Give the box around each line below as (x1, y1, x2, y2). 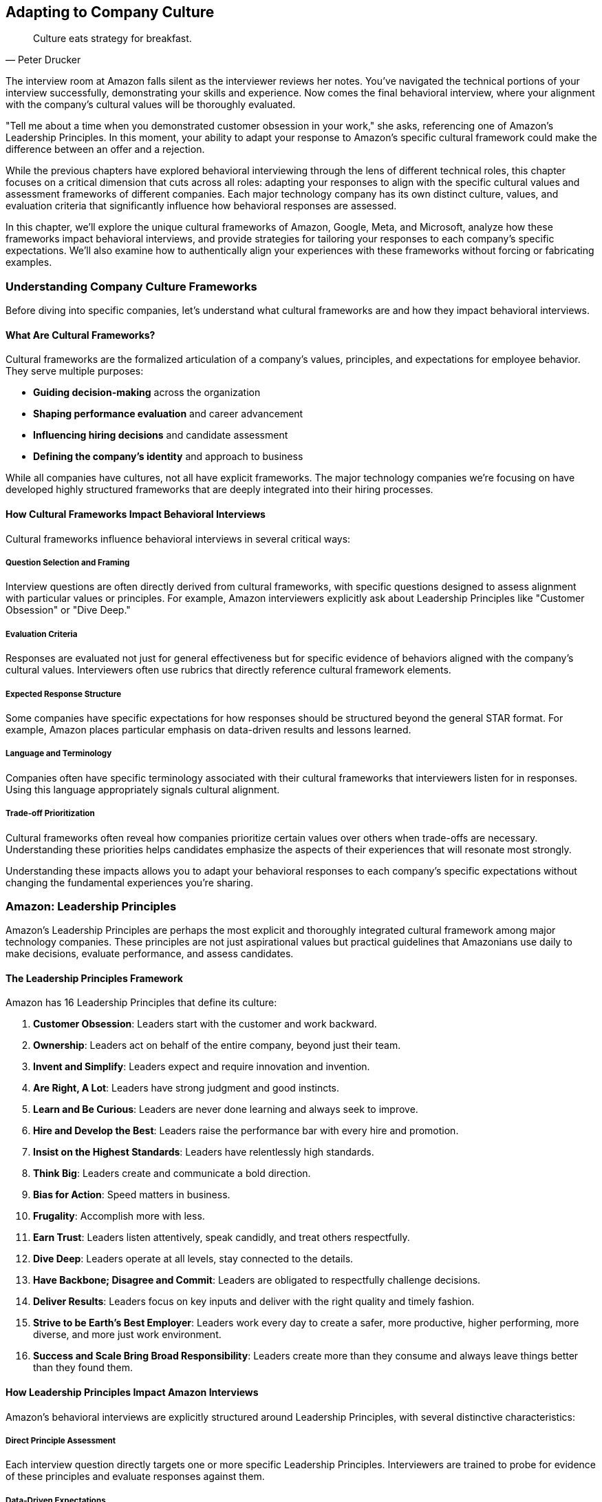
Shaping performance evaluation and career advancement (33, 408, 303, 420)
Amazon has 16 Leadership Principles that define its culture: (6, 997, 277, 1009)
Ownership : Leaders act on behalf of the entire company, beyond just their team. (33, 1039, 401, 1052)
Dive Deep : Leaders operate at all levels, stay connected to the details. (33, 1253, 354, 1265)
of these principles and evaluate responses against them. (6, 1470, 265, 1483)
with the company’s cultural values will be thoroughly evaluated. (6, 98, 296, 111)
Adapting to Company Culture (6, 3, 215, 21)
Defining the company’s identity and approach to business (33, 450, 303, 463)
